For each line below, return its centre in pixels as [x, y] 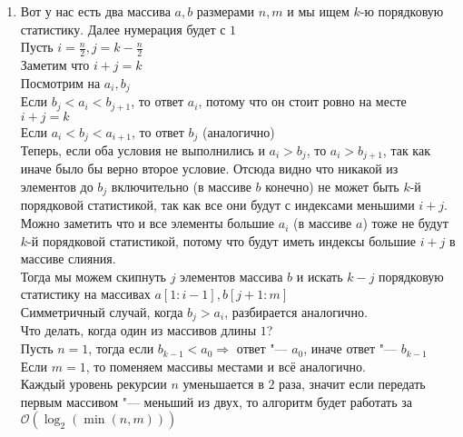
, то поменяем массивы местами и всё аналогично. [226, 366]
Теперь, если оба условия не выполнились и [143, 149]
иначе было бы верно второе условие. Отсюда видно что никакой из [209, 169]
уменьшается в [223, 384]
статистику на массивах [85, 294]
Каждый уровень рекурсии [94, 384]
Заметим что [55, 65]
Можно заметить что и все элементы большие [148, 223]
